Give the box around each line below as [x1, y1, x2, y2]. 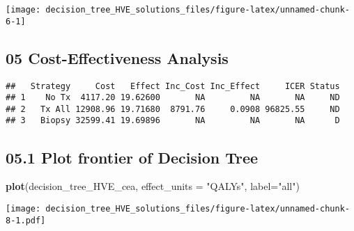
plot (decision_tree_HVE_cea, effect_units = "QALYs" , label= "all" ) [6, 179, 300, 193]
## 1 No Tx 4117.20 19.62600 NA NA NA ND [6, 93, 340, 103]
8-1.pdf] [6, 215, 46, 225]
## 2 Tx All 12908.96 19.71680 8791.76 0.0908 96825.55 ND [6, 104, 340, 114]
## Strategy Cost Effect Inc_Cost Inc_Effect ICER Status [6, 81, 340, 91]
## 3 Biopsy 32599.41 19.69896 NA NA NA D [6, 115, 340, 126]
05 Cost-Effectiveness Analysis [6, 47, 229, 68]
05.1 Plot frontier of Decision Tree [6, 146, 259, 168]
